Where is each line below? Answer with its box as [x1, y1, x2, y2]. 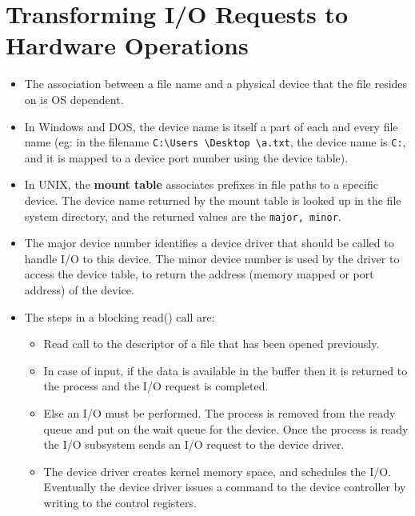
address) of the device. [24, 281, 134, 298]
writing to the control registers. [43, 494, 197, 510]
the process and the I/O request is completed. [43, 378, 269, 394]
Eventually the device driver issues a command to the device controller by [43, 478, 406, 495]
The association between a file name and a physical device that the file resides [24, 75, 408, 92]
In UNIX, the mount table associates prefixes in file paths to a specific [24, 176, 378, 193]
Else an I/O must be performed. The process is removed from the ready [43, 404, 396, 421]
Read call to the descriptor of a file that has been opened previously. [43, 335, 380, 352]
